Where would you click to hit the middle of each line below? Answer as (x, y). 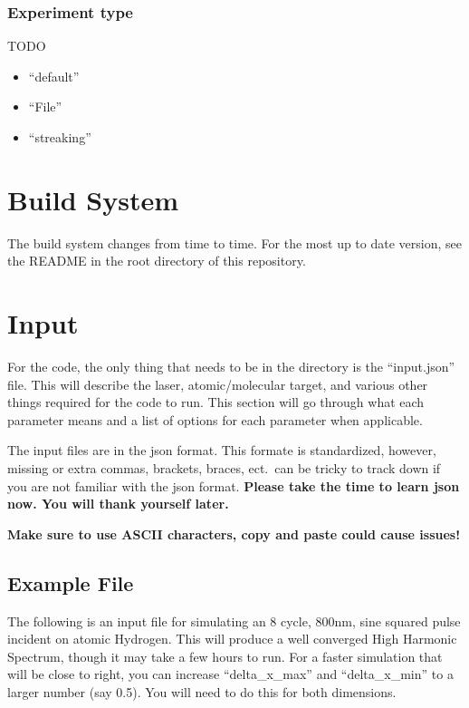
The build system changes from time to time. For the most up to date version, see (234, 242)
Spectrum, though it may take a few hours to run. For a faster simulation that (225, 656)
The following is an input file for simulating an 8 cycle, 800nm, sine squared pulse (234, 621)
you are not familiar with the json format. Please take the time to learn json (234, 485)
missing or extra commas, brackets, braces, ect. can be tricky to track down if (224, 468)
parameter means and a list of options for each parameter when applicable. (215, 419)
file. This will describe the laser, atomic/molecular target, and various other (218, 384)
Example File (71, 582)
